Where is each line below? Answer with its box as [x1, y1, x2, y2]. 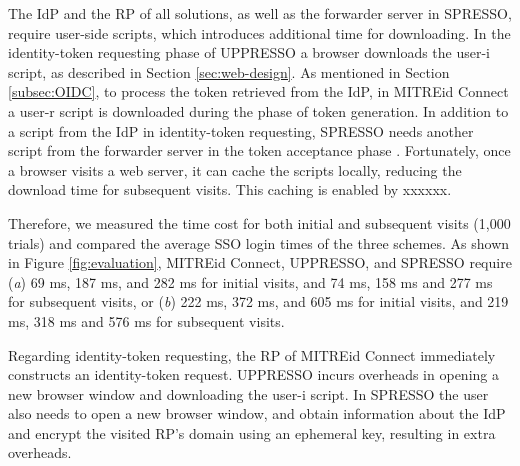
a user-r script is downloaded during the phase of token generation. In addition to [8, 100, 509, 121]
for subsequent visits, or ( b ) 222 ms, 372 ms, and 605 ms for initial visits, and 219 [8, 291, 509, 312]
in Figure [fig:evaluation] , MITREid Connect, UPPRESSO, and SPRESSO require [8, 252, 512, 273]
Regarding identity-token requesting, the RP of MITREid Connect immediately [8, 344, 496, 365]
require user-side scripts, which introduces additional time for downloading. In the [8, 22, 511, 43]
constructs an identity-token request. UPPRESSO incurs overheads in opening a [8, 364, 499, 385]
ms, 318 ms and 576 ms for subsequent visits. [8, 310, 285, 331]
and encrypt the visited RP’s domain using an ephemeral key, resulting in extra [8, 422, 496, 443]
